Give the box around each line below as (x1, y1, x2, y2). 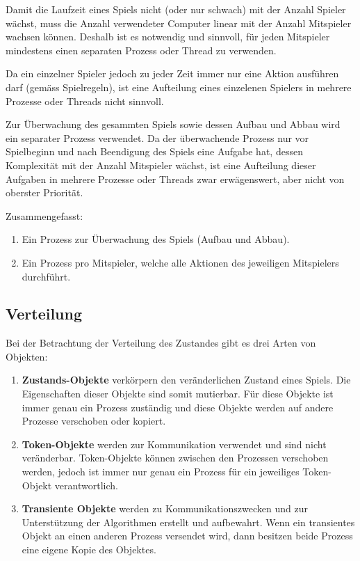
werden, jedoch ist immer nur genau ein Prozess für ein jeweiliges (22, 464, 300, 479)
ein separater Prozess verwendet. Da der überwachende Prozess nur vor (6, 130, 309, 145)
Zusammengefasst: (6, 208, 83, 223)
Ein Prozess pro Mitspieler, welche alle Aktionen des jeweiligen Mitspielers (22, 255, 339, 269)
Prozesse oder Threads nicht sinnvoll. (6, 93, 164, 108)
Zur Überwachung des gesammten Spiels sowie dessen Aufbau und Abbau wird (6, 117, 341, 132)
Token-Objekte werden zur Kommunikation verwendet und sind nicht (22, 436, 327, 451)
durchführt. (22, 269, 71, 283)
